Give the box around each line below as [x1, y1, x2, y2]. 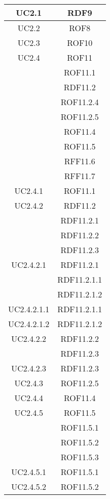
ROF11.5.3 [60, 451, 99, 463]
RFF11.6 [64, 155, 95, 167]
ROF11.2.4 [60, 96, 99, 108]
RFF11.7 [64, 170, 95, 182]
